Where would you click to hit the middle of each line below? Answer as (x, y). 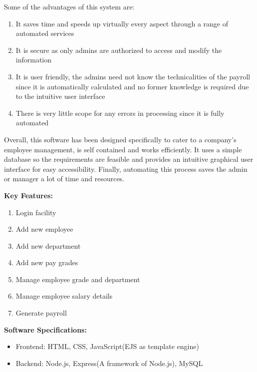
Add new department (48, 245)
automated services (45, 33)
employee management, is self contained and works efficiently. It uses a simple (123, 149)
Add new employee (44, 229)
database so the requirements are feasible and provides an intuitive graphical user (129, 159)
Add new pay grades (47, 262)
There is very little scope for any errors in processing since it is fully (120, 113)
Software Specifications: (45, 329)
